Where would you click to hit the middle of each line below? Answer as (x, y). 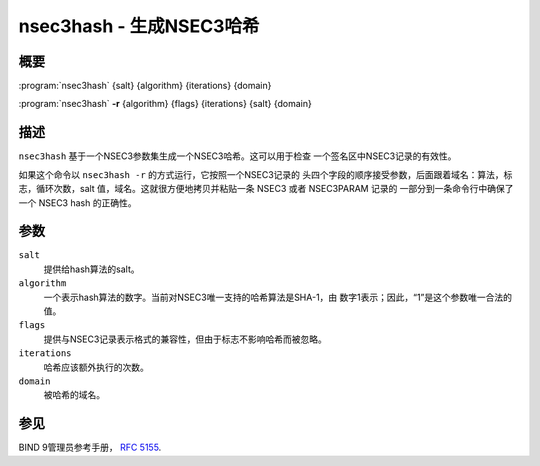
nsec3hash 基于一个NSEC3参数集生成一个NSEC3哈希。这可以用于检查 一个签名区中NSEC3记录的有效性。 (237, 156)
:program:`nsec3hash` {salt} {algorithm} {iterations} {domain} (145, 86)
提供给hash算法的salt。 (91, 269)
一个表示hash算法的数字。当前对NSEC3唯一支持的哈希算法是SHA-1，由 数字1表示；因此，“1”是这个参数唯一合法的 (277, 297)
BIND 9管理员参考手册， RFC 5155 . (90, 447)
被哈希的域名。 (74, 395)
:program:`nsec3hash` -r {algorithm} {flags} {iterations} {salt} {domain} (165, 104)
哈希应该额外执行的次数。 (96, 367)
